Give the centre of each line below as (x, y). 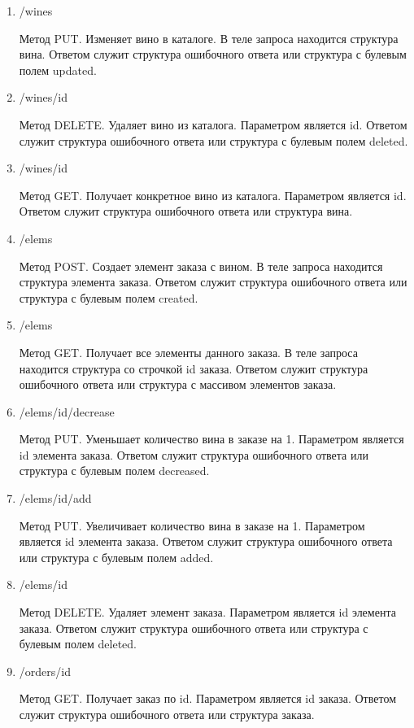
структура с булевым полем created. (109, 297)
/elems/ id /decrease (67, 411)
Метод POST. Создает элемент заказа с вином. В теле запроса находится (201, 266)
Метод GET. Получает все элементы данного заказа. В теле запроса (188, 352)
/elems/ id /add (55, 498)
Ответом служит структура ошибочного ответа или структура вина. (186, 211)
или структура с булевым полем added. (116, 557)
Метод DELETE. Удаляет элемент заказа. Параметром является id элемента (207, 612)
